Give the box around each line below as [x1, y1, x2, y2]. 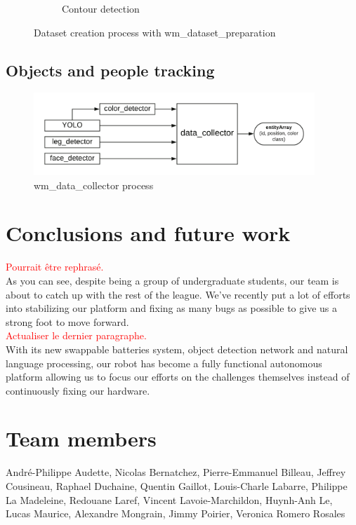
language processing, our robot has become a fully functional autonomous [6, 355, 322, 370]
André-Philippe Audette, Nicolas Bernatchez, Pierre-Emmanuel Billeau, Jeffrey [6, 465, 346, 479]
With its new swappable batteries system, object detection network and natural [6, 341, 348, 356]
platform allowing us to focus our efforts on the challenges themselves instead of [6, 369, 350, 384]
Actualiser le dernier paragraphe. [6, 328, 147, 343]
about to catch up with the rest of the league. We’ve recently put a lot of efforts [6, 287, 350, 301]
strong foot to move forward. [6, 314, 129, 329]
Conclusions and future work [6, 219, 291, 247]
